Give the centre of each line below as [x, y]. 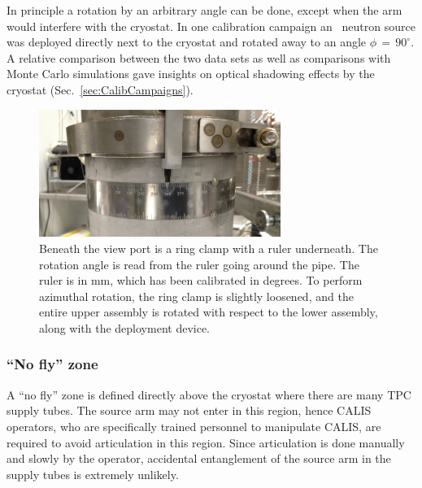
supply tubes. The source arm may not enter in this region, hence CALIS [189, 410]
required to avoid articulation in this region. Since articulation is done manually [206, 442]
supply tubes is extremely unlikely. [93, 474]
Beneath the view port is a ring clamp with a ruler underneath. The [209, 248]
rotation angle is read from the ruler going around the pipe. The [199, 264]
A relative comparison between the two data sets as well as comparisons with [199, 57]
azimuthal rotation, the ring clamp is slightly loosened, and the [196, 296]
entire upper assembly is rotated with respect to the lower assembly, [209, 312]
